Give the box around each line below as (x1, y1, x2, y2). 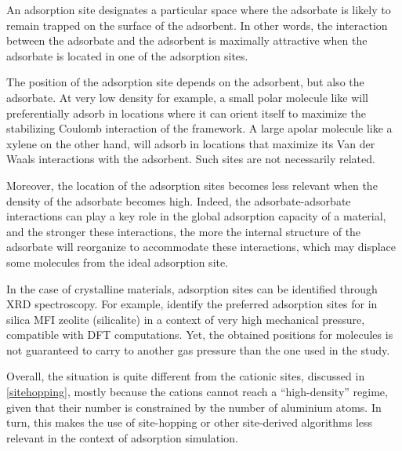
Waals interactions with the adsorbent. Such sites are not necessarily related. (6, 151, 375, 167)
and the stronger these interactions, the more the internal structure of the (6, 223, 361, 239)
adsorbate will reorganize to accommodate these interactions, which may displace (6, 238, 397, 255)
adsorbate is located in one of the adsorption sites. (6, 47, 248, 64)
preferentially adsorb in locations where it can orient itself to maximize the (6, 104, 366, 121)
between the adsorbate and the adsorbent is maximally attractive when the (6, 32, 368, 49)
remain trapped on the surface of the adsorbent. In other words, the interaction (6, 16, 388, 33)
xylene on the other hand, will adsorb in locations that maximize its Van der (6, 135, 375, 151)
